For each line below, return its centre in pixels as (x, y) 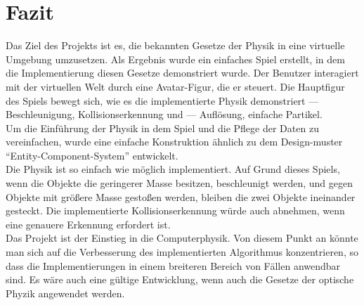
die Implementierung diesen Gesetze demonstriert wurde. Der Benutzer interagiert (182, 73)
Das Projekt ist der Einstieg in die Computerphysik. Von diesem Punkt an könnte (182, 238)
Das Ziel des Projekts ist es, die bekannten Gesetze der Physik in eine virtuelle (175, 45)
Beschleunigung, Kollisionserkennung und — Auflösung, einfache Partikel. (164, 114)
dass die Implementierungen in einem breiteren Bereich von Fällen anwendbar (173, 265)
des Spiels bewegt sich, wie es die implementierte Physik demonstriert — (162, 100)
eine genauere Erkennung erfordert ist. (88, 224)
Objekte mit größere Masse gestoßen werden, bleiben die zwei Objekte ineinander (181, 196)
